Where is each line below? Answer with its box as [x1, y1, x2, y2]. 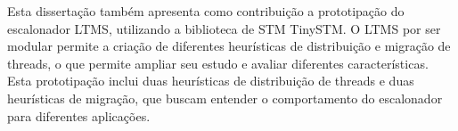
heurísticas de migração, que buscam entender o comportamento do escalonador [7, 88, 443, 107]
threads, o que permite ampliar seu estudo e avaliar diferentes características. [7, 53, 429, 72]
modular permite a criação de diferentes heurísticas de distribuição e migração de [7, 37, 451, 55]
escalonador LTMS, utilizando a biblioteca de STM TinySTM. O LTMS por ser [7, 19, 441, 37]
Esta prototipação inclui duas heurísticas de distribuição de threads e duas [7, 71, 414, 90]
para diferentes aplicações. [7, 106, 151, 125]
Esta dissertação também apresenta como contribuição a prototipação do [7, 2, 405, 20]
